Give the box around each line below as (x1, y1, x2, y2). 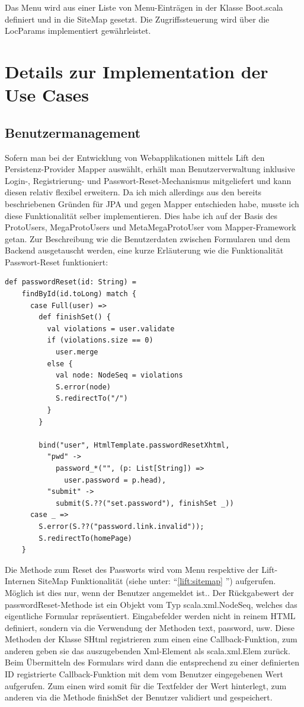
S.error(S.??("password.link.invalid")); (39, 522, 204, 531)
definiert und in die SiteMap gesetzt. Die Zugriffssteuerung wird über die (5, 12, 270, 25)
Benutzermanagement (5, 123, 141, 141)
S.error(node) (55, 382, 111, 391)
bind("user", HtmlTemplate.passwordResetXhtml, (39, 440, 230, 449)
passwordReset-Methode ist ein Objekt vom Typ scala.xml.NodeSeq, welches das (5, 598, 297, 610)
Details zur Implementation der (5, 59, 268, 83)
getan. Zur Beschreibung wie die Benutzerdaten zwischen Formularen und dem (5, 232, 290, 245)
